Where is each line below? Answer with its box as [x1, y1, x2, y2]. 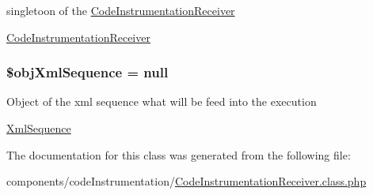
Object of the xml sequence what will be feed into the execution [6, 93, 317, 110]
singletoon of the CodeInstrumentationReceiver [6, 2, 235, 18]
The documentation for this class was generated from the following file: [6, 146, 351, 163]
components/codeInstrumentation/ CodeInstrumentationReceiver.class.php [6, 173, 367, 189]
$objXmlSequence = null [6, 62, 169, 82]
